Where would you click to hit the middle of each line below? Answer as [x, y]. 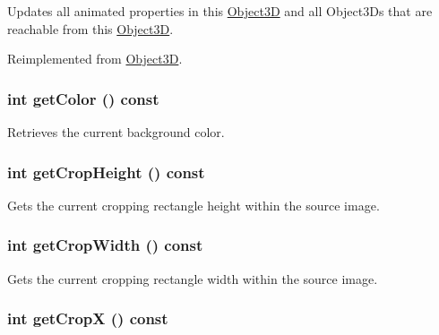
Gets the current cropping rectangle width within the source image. [193, 278]
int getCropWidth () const [105, 245]
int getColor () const [83, 98]
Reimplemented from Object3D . [95, 59]
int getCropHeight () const [106, 172]
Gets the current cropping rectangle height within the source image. [194, 205]
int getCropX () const [88, 318]
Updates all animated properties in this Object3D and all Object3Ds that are [220, 11]
